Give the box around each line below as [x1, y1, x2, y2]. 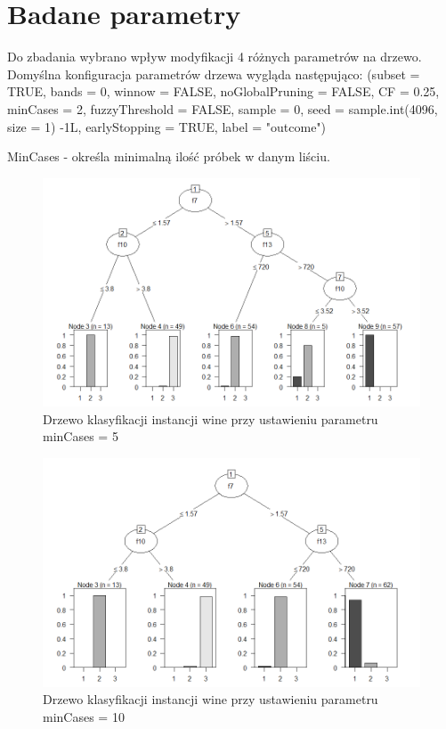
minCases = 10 [43, 707, 125, 725]
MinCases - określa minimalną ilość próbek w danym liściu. [7, 147, 330, 166]
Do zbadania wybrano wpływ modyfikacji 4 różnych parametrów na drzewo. [7, 47, 422, 66]
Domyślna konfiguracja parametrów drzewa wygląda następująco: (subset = [7, 64, 420, 83]
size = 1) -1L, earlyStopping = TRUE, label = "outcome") [7, 117, 327, 135]
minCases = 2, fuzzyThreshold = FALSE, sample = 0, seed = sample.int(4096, [7, 99, 438, 118]
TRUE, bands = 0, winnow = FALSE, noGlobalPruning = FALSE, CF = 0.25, [7, 82, 440, 101]
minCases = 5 [43, 427, 118, 446]
